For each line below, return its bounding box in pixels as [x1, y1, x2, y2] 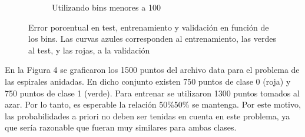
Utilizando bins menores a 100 [52, 1, 161, 13]
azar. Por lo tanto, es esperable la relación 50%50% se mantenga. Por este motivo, [5, 98, 301, 111]
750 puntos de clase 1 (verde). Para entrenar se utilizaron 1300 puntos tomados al [5, 86, 300, 99]
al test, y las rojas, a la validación [28, 44, 150, 56]
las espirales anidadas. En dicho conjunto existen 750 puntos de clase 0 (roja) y [5, 75, 291, 87]
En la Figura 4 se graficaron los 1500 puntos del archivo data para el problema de [5, 64, 300, 76]
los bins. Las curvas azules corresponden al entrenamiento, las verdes [28, 32, 276, 45]
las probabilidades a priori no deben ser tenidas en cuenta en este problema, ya [5, 109, 290, 122]
